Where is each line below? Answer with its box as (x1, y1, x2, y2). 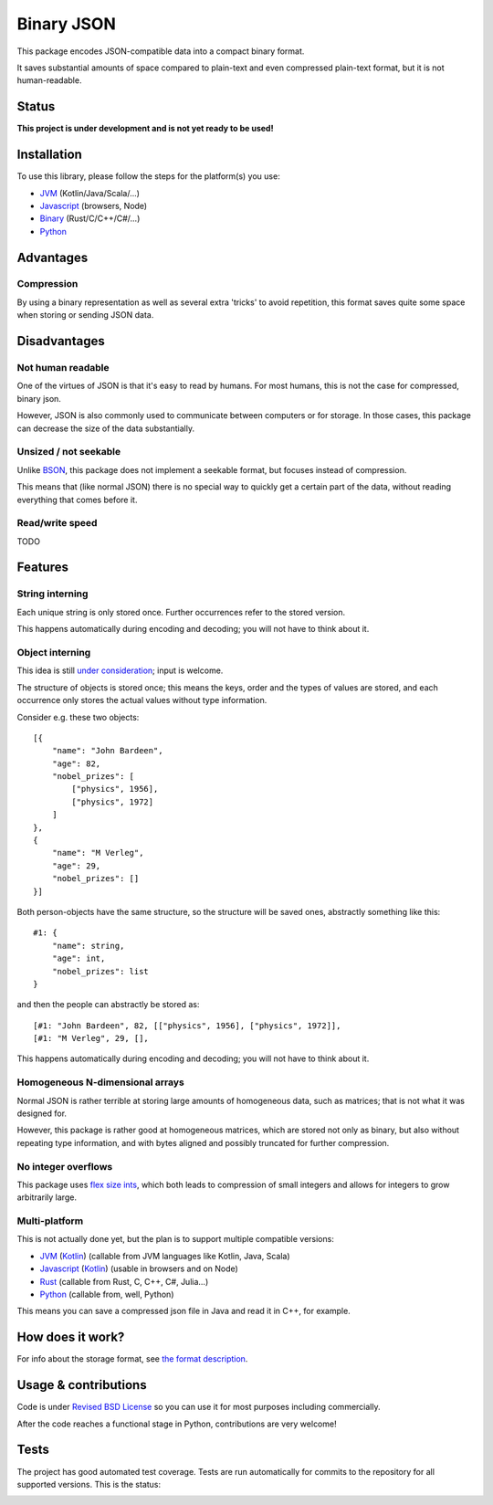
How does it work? (16, 1330, 125, 1345)
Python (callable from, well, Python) (39, 1289, 174, 1300)
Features (16, 560, 68, 575)
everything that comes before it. (16, 494, 138, 505)
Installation (16, 147, 82, 163)
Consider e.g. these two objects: (16, 711, 140, 722)
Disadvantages (16, 333, 105, 349)
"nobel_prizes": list (51, 966, 150, 976)
